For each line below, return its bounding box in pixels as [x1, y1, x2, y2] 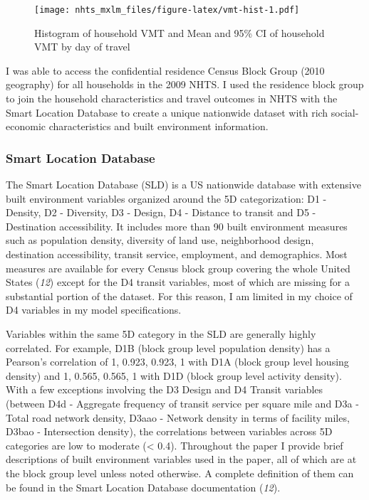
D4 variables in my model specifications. [6, 302, 182, 317]
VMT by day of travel [34, 39, 130, 54]
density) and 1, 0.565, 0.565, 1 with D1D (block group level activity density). [6, 368, 342, 383]
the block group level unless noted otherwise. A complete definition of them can [6, 465, 354, 480]
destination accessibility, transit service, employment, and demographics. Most [6, 247, 348, 261]
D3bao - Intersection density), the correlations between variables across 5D [6, 424, 333, 439]
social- [331, 105, 359, 119]
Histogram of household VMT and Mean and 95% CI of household [34, 25, 325, 40]
